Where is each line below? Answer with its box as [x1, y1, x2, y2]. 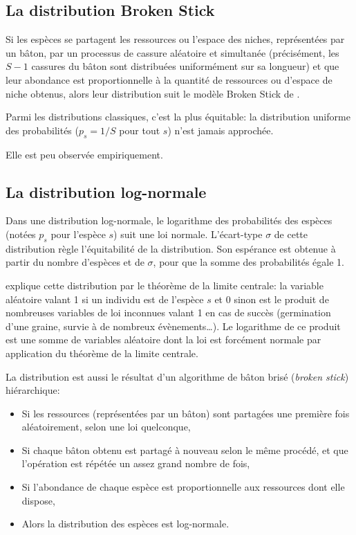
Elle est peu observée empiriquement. [6, 147, 163, 161]
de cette [274, 226, 308, 241]
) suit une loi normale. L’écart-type [113, 226, 263, 241]
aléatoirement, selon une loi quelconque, [21, 419, 191, 434]
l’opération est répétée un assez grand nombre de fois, [21, 456, 250, 471]
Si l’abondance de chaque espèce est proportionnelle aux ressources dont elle [21, 480, 345, 494]
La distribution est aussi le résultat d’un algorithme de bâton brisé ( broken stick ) [6, 369, 349, 383]
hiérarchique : [6, 383, 60, 397]
